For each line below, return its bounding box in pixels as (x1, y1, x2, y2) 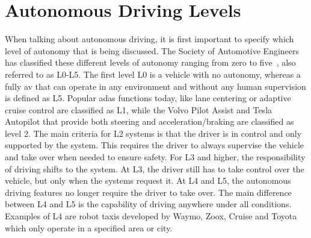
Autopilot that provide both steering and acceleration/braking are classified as (5, 115, 294, 128)
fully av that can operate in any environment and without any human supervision (5, 80, 306, 92)
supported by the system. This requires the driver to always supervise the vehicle (5, 139, 304, 151)
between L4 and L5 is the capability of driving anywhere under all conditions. (5, 198, 292, 210)
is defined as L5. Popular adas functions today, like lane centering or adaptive (5, 92, 291, 104)
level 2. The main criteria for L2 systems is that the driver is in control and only (5, 127, 302, 139)
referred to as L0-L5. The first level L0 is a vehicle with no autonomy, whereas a (5, 67, 301, 80)
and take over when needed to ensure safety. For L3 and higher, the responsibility (5, 151, 306, 163)
